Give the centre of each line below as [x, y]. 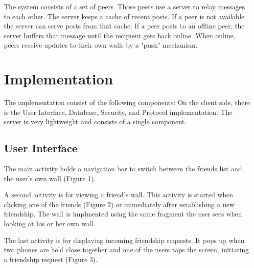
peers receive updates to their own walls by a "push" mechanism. [101, 45]
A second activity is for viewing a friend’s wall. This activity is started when [119, 195]
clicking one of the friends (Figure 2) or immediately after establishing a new [119, 204]
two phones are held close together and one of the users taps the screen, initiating [127, 250]
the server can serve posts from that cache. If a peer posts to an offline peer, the [124, 26]
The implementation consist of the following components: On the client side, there [127, 102]
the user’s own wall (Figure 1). [50, 178]
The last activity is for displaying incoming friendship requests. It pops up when [124, 240]
